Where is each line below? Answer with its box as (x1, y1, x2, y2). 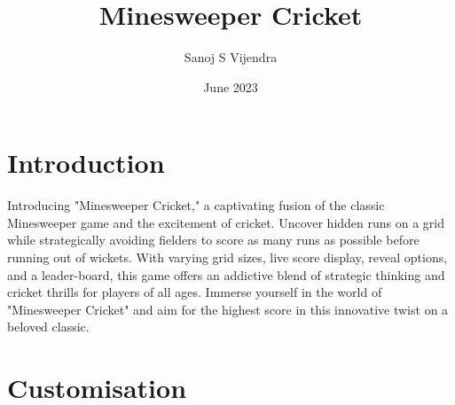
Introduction (7, 144, 165, 181)
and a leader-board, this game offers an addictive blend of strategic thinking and (7, 265, 445, 284)
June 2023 (203, 77, 258, 96)
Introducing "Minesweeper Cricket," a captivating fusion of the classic (7, 196, 385, 214)
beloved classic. (7, 317, 90, 336)
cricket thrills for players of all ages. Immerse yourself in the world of (7, 283, 382, 301)
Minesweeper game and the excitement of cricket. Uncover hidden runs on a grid (7, 213, 445, 231)
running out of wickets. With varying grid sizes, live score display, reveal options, (7, 248, 448, 267)
